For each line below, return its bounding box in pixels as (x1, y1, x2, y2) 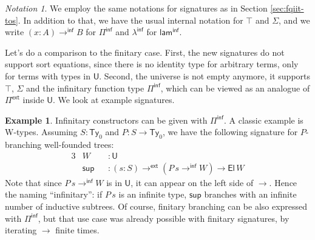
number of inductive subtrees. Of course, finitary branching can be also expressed (5, 199, 308, 212)
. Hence (269, 176, 297, 188)
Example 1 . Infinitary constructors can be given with (5, 113, 208, 126)
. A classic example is (223, 113, 303, 126)
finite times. (55, 224, 100, 236)
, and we (279, 13, 310, 26)
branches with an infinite (204, 188, 297, 201)
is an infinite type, (118, 188, 187, 201)
